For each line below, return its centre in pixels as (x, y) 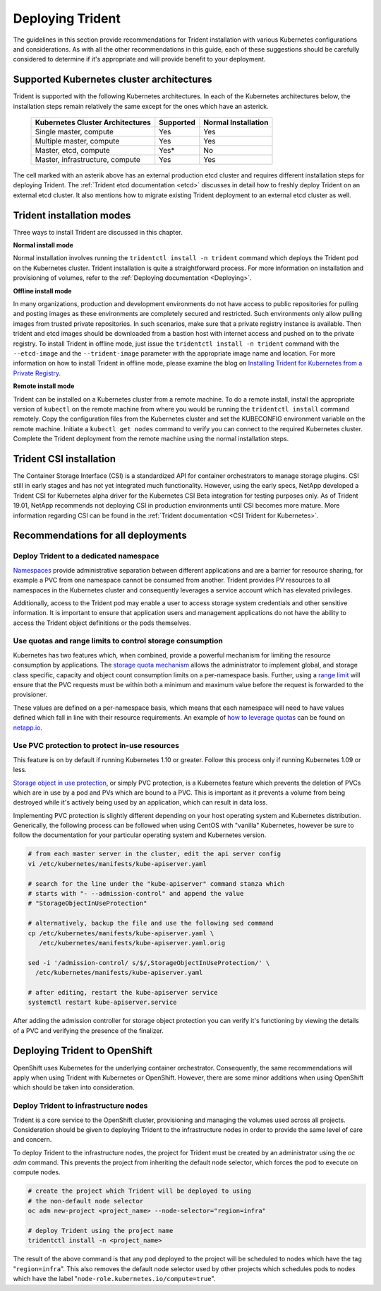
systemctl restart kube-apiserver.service (102, 1003)
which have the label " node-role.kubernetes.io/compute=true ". (114, 1279)
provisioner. (30, 695)
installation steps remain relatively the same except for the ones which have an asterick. (141, 106)
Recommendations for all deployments (100, 536)
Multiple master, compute (77, 141)
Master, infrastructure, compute (88, 160)
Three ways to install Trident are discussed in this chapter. (98, 232)
